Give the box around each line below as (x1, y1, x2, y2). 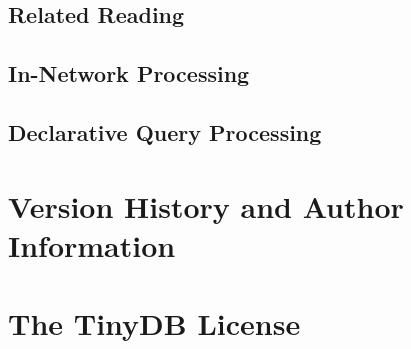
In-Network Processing (8, 58, 250, 89)
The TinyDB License (8, 303, 301, 344)
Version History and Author (8, 185, 404, 226)
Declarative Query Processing (8, 116, 322, 147)
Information (8, 224, 176, 265)
